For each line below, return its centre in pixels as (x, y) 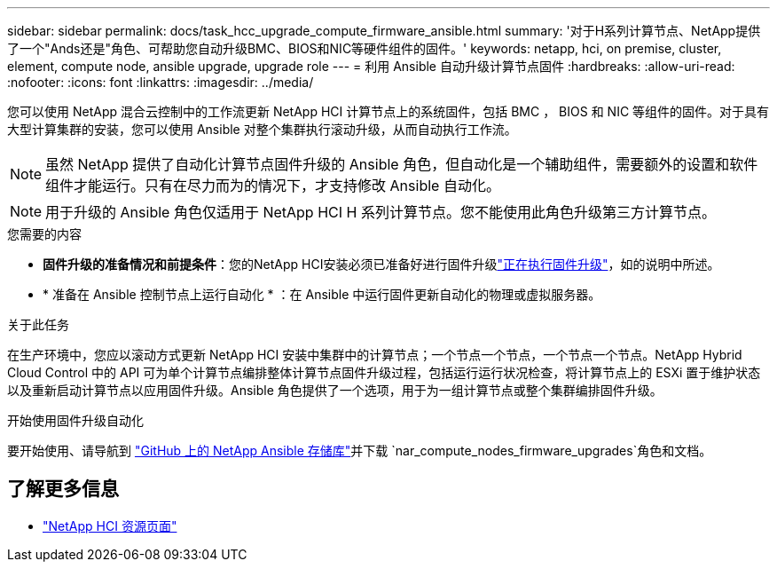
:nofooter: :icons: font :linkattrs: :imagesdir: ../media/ (161, 82)
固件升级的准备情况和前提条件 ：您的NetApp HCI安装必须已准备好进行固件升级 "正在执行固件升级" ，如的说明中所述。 (381, 264)
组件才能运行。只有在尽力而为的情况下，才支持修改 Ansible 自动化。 (273, 186)
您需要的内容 (44, 234)
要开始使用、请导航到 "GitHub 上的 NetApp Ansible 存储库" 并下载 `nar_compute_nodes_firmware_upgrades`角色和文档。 (360, 450)
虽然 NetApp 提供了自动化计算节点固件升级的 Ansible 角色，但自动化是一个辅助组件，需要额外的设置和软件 (402, 164)
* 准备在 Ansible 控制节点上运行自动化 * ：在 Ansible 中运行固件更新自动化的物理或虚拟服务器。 (322, 294)
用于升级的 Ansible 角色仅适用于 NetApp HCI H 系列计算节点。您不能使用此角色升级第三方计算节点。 (381, 212)
